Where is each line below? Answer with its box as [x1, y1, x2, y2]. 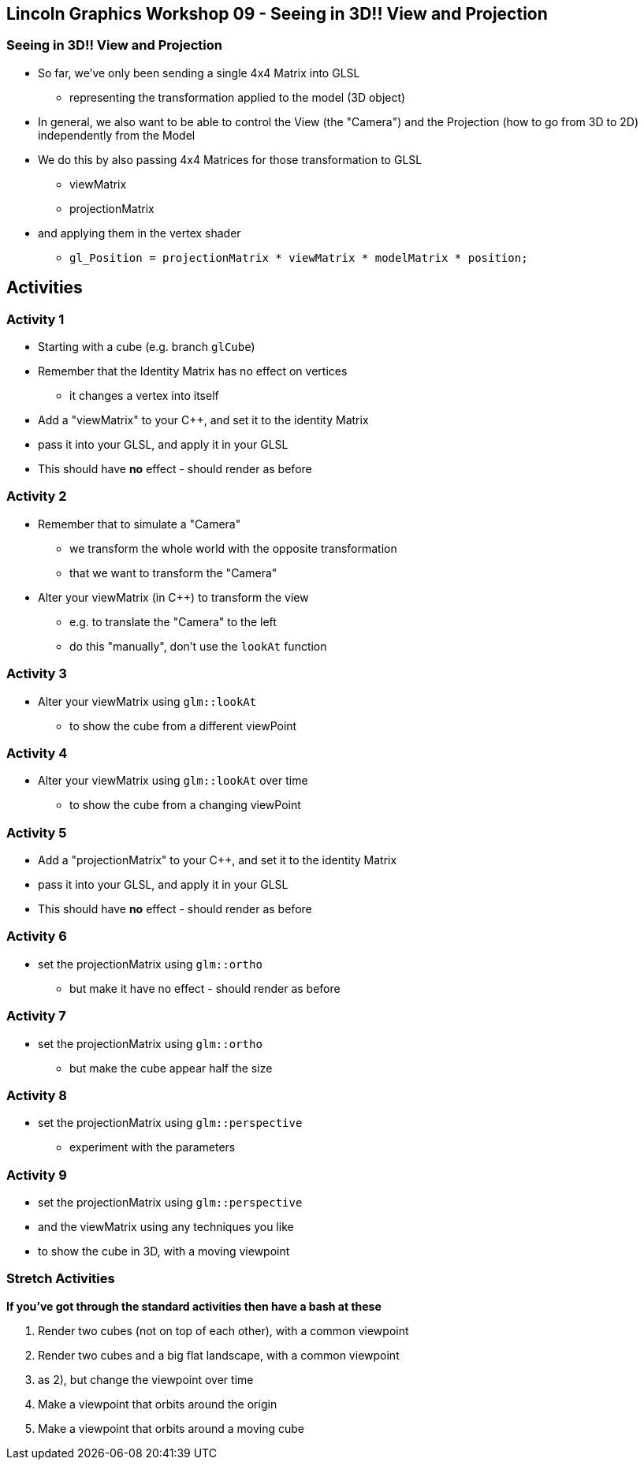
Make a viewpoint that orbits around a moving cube [38, 1421, 305, 1435]
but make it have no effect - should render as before [69, 981, 341, 995]
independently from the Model [38, 128, 195, 142]
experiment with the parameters [69, 1140, 236, 1155]
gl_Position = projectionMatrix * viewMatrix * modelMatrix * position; [69, 251, 528, 264]
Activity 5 [6, 824, 67, 841]
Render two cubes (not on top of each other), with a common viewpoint [38, 1323, 409, 1337]
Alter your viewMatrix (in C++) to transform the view [38, 590, 309, 604]
